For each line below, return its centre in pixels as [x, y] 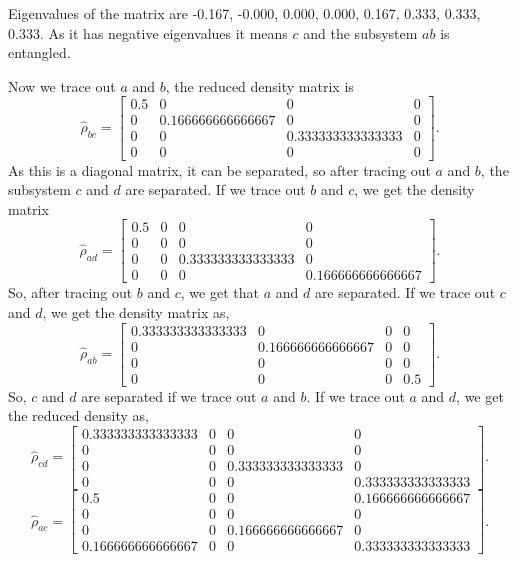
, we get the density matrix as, [136, 312]
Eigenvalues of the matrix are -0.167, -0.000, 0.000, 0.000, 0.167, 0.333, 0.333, [244, 13]
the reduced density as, [78, 415]
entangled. [39, 52]
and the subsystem [360, 32]
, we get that [219, 292]
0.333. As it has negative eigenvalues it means [148, 32]
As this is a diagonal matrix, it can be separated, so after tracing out [219, 169]
